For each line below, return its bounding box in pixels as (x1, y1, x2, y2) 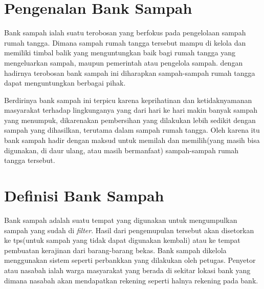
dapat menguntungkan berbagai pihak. (4, 77, 126, 88)
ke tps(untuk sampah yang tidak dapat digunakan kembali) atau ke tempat (4, 235, 240, 245)
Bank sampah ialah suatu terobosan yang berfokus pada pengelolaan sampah (4, 27, 246, 38)
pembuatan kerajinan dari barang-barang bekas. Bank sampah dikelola (4, 244, 227, 255)
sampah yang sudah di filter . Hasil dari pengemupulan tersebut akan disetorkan (4, 224, 254, 235)
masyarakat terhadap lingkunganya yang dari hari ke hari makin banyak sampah (4, 105, 258, 115)
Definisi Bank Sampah (4, 185, 164, 206)
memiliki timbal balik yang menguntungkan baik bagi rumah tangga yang (4, 47, 235, 58)
